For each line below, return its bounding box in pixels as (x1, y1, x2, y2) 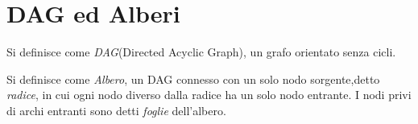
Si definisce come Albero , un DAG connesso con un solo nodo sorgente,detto (6, 70, 380, 87)
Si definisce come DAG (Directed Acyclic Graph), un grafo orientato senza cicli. (6, 43, 396, 60)
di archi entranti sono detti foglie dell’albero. (6, 101, 226, 118)
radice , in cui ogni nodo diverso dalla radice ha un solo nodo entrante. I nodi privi (6, 86, 412, 103)
